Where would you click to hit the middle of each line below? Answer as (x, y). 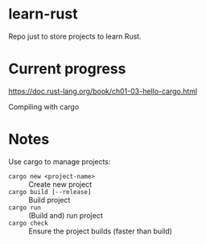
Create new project (60, 184)
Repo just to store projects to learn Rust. (75, 36)
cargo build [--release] (50, 192)
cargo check (28, 223)
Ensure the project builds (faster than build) (101, 231)
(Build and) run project (66, 215)
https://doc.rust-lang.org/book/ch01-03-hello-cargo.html (103, 91)
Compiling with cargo (44, 106)
